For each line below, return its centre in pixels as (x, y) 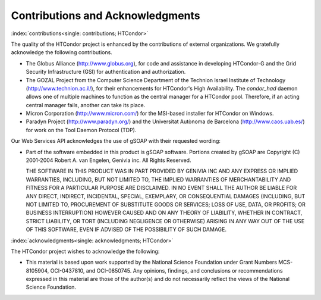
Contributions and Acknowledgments (106, 15)
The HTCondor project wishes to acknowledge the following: (85, 251)
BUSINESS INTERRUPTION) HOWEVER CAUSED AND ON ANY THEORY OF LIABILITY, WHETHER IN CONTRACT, (164, 213)
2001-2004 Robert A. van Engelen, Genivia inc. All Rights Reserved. (108, 160)
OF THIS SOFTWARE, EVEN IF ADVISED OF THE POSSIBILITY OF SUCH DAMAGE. (126, 230)
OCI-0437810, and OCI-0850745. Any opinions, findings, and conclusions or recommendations (166, 270)
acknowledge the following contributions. (62, 52)
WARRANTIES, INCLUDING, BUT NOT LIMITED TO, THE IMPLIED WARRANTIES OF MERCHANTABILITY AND (158, 179)
